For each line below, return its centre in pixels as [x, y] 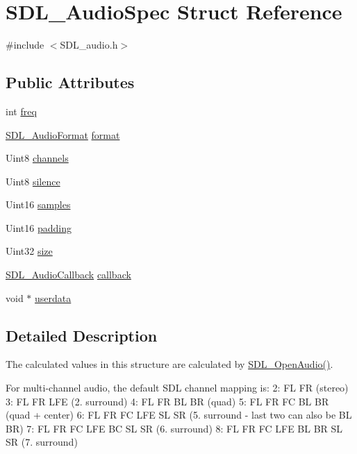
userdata [53, 297]
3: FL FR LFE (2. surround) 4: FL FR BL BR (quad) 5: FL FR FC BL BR [167, 401]
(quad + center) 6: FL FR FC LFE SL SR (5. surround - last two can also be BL [179, 415]
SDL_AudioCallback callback [68, 275]
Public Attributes [70, 82]
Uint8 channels [37, 158]
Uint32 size [29, 251]
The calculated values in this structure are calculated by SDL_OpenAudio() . [169, 364]
